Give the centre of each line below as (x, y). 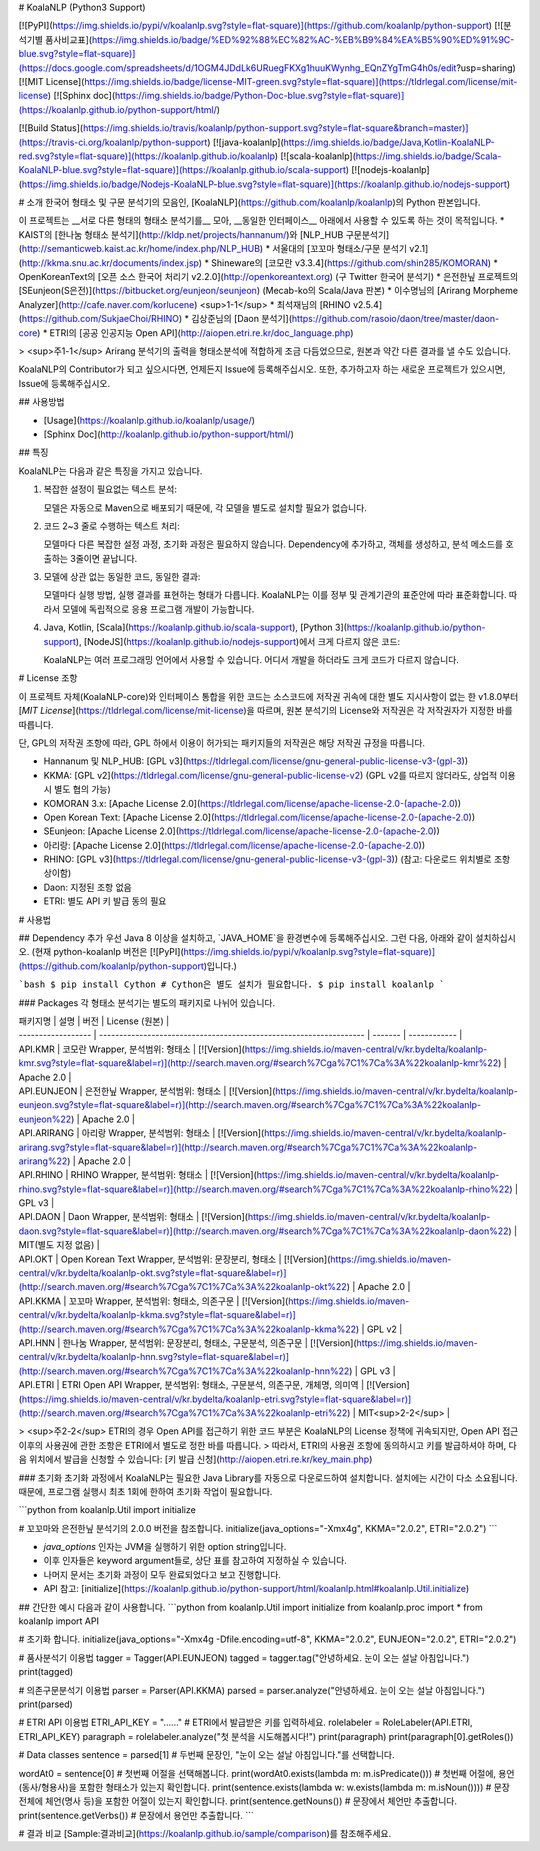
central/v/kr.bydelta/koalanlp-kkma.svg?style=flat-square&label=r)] (157, 1315)
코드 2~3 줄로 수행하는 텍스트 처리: (111, 526)
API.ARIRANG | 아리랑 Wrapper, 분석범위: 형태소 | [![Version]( (141, 1133)
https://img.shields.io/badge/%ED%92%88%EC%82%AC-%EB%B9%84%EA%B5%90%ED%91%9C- (303, 39)
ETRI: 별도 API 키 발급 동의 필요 (105, 901)
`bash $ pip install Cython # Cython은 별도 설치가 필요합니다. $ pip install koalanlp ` (231, 984)
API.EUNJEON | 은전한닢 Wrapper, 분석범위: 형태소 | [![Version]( (147, 1091)
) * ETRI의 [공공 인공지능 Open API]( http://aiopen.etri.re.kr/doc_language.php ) (195, 332)
